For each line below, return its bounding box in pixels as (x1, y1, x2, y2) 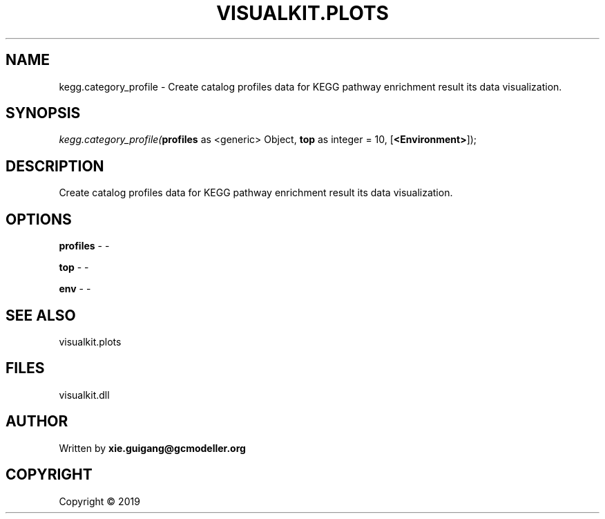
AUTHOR (6, 413, 68, 431)
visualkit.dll (59, 388, 110, 401)
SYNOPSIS (6, 104, 81, 122)
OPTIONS (6, 210, 72, 228)
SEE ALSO (6, 306, 76, 324)
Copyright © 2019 (59, 495, 140, 507)
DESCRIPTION (6, 157, 104, 175)
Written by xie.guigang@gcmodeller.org (59, 442, 246, 454)
